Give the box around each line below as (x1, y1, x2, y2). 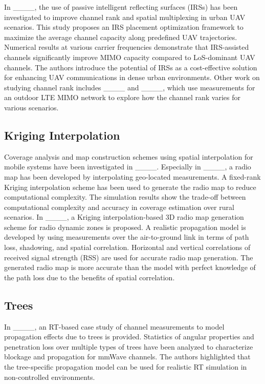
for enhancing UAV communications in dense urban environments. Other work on (4, 72, 260, 83)
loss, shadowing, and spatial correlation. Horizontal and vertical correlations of (4, 242, 251, 253)
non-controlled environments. (4, 371, 95, 382)
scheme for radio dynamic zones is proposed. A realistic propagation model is (4, 221, 246, 232)
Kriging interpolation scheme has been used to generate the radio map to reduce (4, 181, 256, 192)
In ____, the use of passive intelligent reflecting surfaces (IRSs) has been (4, 2, 238, 12)
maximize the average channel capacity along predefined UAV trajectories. (4, 31, 237, 42)
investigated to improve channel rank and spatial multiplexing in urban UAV (4, 11, 246, 22)
